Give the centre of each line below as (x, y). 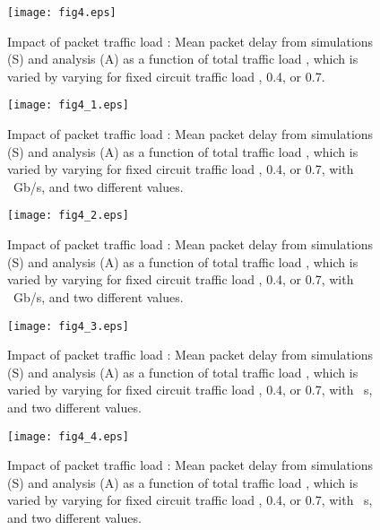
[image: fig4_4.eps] (69, 436)
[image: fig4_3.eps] (69, 326)
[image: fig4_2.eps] (69, 216)
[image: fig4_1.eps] (69, 105)
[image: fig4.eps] (62, 13)
